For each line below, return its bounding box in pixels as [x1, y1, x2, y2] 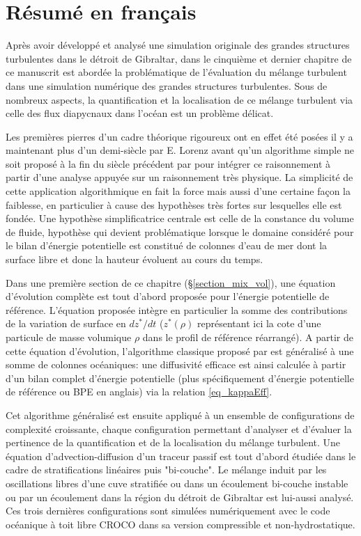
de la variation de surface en [6, 316, 126, 331]
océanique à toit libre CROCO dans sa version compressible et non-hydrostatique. [6, 517, 355, 531]
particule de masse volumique [6, 330, 132, 344]
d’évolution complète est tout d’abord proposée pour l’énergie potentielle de [6, 289, 330, 304]
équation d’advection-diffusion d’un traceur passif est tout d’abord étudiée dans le [6, 448, 356, 463]
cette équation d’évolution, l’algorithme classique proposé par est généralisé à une [6, 343, 354, 358]
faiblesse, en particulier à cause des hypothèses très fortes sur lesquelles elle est [6, 197, 342, 212]
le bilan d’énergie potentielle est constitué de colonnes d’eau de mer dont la [6, 238, 328, 253]
